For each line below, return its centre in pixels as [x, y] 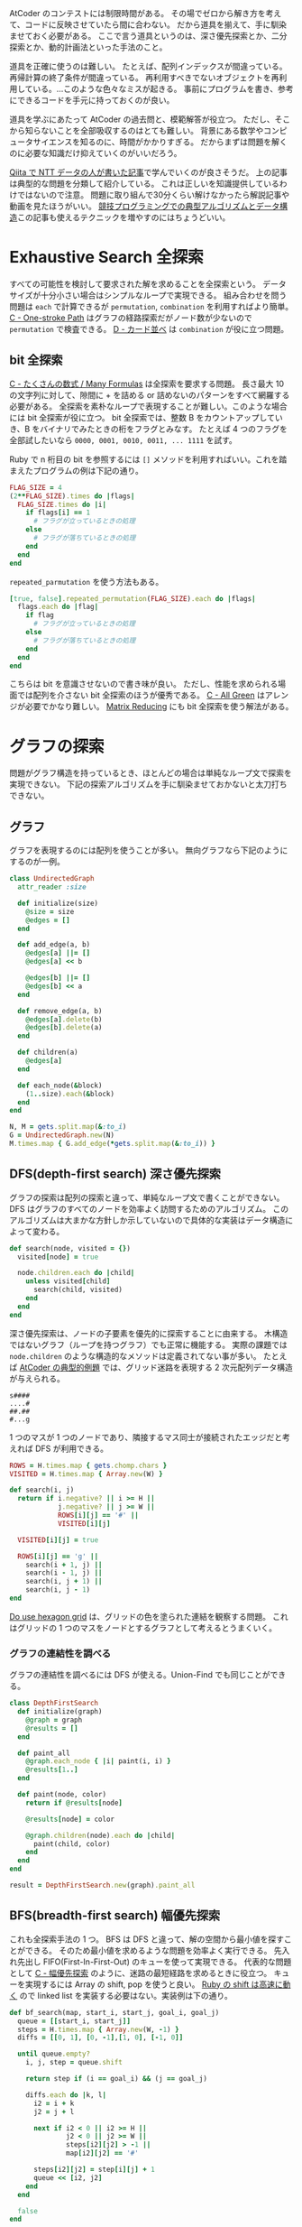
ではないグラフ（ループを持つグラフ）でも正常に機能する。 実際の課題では [149, 1345]
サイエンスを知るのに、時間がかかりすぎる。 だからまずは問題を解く [160, 142]
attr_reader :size [52, 887]
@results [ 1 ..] [52, 1770]
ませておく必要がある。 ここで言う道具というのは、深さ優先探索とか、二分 [148, 36]
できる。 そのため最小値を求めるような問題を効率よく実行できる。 [148, 1950]
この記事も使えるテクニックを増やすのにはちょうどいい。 [124, 217]
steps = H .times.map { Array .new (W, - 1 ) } [98, 2029]
